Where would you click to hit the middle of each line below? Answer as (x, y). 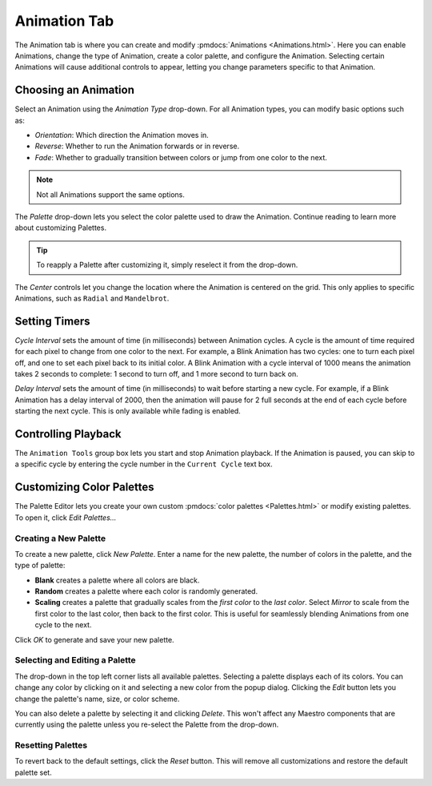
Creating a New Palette (60, 538)
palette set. (33, 772)
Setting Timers (53, 321)
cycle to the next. (63, 625)
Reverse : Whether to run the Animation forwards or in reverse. (137, 146)
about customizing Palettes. (61, 228)
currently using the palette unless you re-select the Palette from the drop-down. (147, 724)
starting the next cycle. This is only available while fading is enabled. (128, 411)
